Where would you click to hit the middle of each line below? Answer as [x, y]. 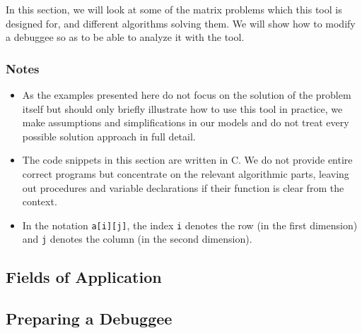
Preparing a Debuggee [89, 319]
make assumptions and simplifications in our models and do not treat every [186, 122]
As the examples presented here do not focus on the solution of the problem [187, 95]
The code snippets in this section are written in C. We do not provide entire [187, 160]
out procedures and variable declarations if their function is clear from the [183, 187]
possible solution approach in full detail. [109, 136]
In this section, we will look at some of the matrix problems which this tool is [174, 9]
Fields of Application [84, 277]
